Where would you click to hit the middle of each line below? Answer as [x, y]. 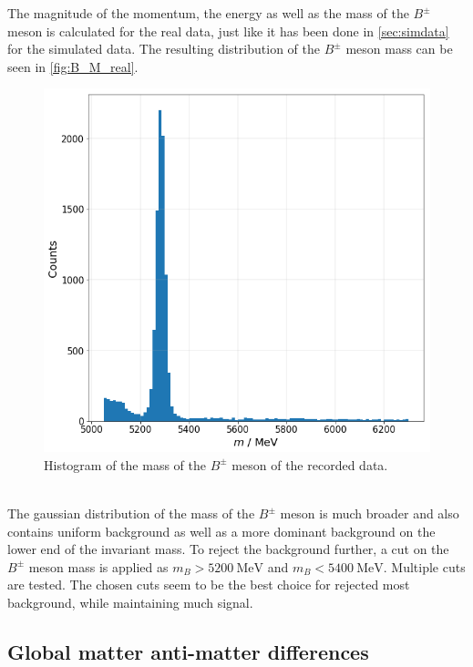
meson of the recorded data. [310, 464]
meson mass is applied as [98, 566]
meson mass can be [399, 49]
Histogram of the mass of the [125, 464]
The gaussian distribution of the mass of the [131, 513]
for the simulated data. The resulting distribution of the [164, 49]
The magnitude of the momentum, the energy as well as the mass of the [208, 13]
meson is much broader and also [370, 513]
